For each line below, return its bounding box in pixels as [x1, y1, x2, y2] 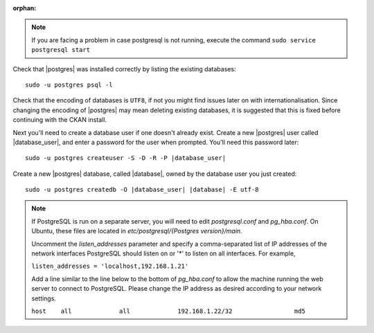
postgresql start [31, 46, 90, 54]
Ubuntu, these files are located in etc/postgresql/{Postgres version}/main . [31, 227, 242, 235]
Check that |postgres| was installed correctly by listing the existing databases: [12, 64, 236, 73]
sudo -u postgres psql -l [25, 80, 114, 89]
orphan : [12, 4, 37, 12]
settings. [31, 294, 57, 303]
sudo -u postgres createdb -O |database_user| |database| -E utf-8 [25, 186, 259, 194]
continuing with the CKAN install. [12, 116, 107, 124]
